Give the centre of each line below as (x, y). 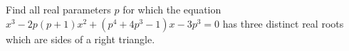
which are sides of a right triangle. (80, 39)
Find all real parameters (58, 9)
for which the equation (172, 9)
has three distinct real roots (283, 23)
